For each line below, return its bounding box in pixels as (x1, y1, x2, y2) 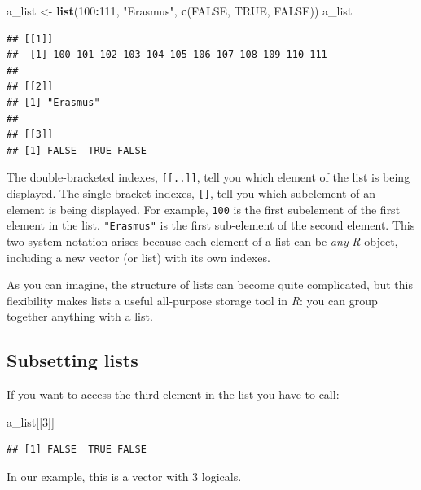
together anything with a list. (7, 308, 153, 325)
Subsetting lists (7, 348, 138, 373)
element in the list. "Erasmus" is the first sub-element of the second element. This (7, 217, 415, 234)
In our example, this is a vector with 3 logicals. (7, 467, 242, 484)
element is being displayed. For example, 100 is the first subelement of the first (7, 200, 401, 217)
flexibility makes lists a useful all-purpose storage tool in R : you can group (7, 291, 378, 308)
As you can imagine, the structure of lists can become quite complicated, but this (7, 276, 413, 293)
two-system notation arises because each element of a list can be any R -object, (7, 232, 398, 249)
